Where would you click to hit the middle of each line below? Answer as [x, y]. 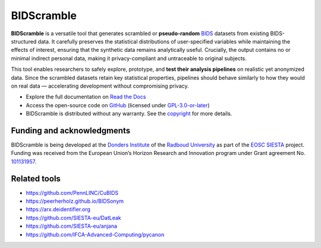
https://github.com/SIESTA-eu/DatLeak [73, 218]
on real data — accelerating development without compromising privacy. [100, 86]
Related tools [36, 179]
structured [24, 41]
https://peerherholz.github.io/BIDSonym [75, 201]
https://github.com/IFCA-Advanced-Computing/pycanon [95, 234]
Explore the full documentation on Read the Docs [86, 97]
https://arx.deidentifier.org [58, 209]
